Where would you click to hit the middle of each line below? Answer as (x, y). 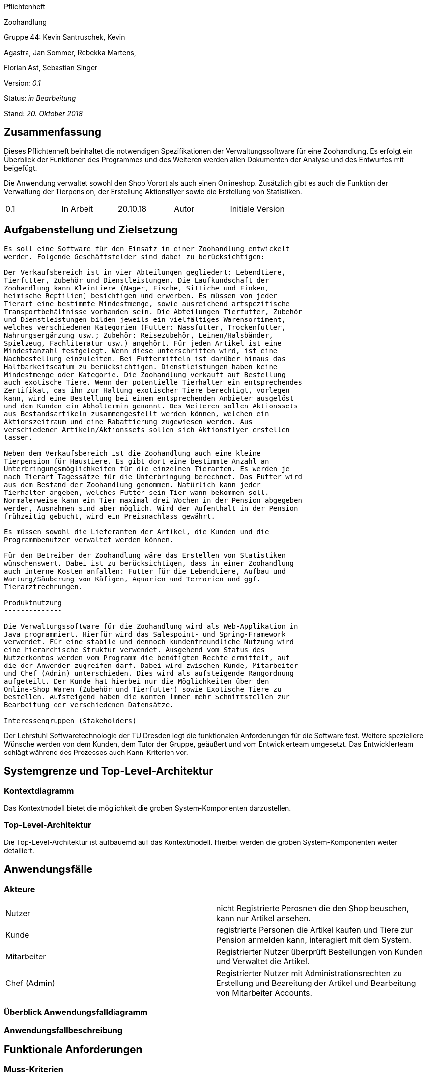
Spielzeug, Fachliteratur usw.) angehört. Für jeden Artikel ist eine (143, 343)
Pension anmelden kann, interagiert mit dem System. (314, 940)
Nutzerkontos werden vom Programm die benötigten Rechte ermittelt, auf (147, 657)
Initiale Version (257, 209)
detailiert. (19, 850)
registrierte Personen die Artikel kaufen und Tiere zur (314, 930)
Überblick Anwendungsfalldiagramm (76, 1012)
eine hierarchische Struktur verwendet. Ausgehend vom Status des (135, 650)
